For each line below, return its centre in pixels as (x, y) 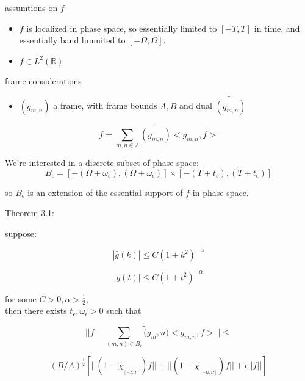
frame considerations (43, 80)
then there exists (36, 310)
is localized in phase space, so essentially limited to (122, 28)
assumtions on (31, 7)
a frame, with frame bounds (105, 105)
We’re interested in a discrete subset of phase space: (102, 163)
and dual (196, 105)
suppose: (21, 233)
